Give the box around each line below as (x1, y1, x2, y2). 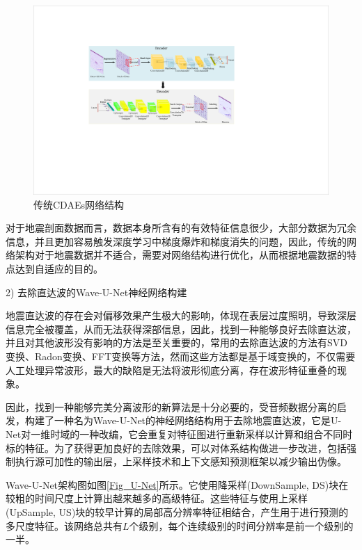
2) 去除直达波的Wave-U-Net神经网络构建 (6, 284, 187, 299)
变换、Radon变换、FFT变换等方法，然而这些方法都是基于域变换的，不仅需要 (6, 348, 356, 363)
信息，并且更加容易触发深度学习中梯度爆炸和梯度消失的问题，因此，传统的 (6, 234, 347, 248)
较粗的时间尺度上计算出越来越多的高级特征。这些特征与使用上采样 (6, 491, 308, 505)
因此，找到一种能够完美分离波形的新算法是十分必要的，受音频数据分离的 (6, 399, 337, 414)
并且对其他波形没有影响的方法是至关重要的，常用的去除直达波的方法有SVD (6, 335, 347, 350)
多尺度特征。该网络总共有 (6, 518, 123, 533)
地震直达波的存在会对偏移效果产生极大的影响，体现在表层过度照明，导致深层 (6, 308, 356, 323)
